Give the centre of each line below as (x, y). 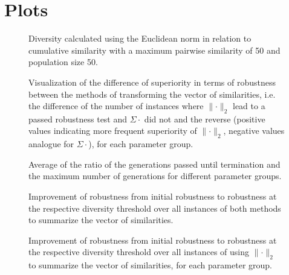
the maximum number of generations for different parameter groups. (155, 176)
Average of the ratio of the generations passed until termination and (154, 164)
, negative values (254, 131)
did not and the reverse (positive (205, 119)
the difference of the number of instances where (116, 106)
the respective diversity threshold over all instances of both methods (155, 208)
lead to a (249, 106)
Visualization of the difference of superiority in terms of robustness (152, 82)
